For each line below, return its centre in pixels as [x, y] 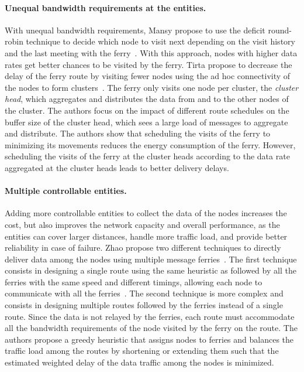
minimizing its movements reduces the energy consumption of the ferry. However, [150, 144]
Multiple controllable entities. [66, 191]
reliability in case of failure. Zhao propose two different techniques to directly [143, 248]
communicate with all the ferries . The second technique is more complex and [144, 293]
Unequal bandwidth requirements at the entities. [106, 7]
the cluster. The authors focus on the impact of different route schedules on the [147, 110]
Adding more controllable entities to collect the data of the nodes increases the [146, 213]
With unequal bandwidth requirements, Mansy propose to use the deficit [135, 30]
